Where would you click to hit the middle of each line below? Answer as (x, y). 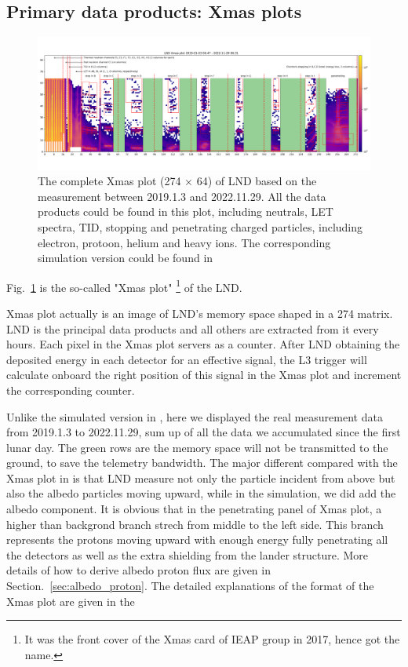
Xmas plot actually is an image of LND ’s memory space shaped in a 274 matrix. (200, 313)
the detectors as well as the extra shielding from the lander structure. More (188, 554)
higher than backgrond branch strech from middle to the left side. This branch (195, 524)
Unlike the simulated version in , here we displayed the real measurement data (195, 416)
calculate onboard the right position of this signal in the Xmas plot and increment (204, 375)
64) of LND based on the (257, 181)
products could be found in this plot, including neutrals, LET (186, 211)
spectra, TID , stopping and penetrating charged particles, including (200, 226)
